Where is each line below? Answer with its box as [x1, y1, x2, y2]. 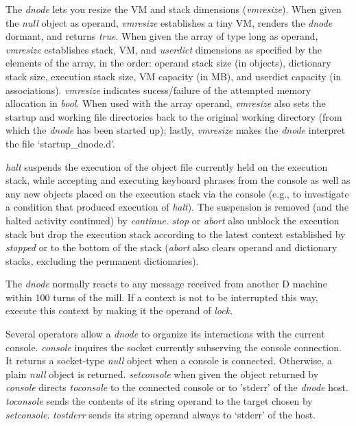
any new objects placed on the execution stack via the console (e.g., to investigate [5, 186, 349, 200]
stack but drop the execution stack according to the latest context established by [5, 226, 346, 241]
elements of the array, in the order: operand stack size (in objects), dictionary [5, 56, 331, 70]
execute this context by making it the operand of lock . [5, 303, 233, 318]
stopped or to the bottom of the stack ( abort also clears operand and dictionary [5, 240, 337, 255]
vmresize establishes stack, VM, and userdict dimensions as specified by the [5, 42, 322, 56]
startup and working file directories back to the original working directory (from [5, 109, 342, 123]
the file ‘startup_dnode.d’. [5, 136, 115, 150]
